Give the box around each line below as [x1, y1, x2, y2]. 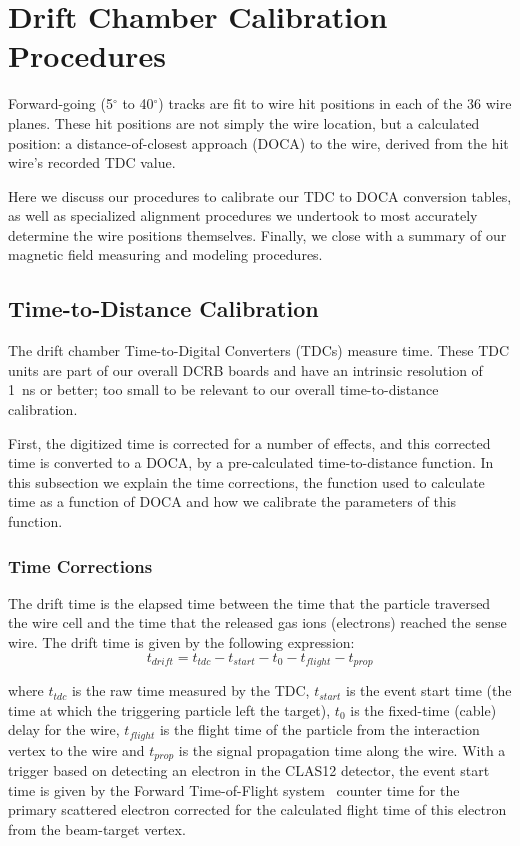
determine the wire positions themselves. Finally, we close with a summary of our [8, 224, 507, 245]
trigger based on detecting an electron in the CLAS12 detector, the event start [8, 760, 490, 781]
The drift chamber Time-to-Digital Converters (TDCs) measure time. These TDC [8, 340, 510, 361]
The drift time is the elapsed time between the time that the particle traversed [8, 592, 491, 613]
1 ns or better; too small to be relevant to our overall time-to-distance [8, 379, 439, 400]
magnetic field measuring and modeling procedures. [8, 244, 323, 265]
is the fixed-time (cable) [350, 699, 497, 720]
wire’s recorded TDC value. [8, 152, 176, 173]
